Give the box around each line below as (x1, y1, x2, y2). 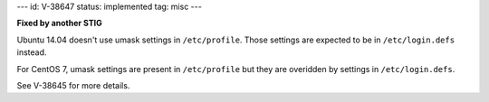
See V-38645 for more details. (16, 79, 130, 90)
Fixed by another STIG (16, 18, 103, 29)
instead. (16, 47, 47, 58)
